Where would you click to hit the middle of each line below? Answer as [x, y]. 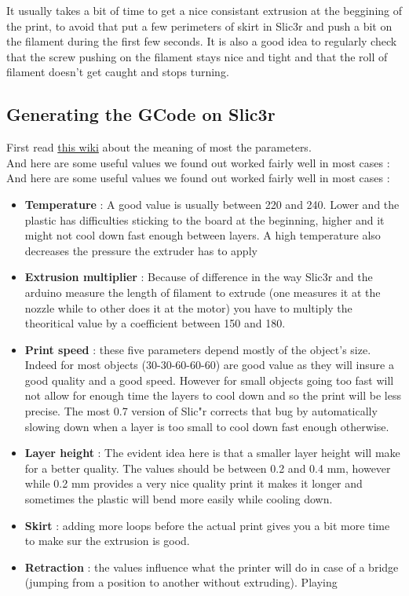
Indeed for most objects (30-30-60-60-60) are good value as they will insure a [209, 365]
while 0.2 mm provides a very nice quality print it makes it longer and [194, 483]
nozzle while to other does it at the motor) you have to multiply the [188, 307]
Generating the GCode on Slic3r [141, 114]
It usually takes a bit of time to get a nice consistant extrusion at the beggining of [204, 10]
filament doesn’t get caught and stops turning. [118, 72]
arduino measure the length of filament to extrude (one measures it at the [203, 292]
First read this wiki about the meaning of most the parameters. [159, 147]
